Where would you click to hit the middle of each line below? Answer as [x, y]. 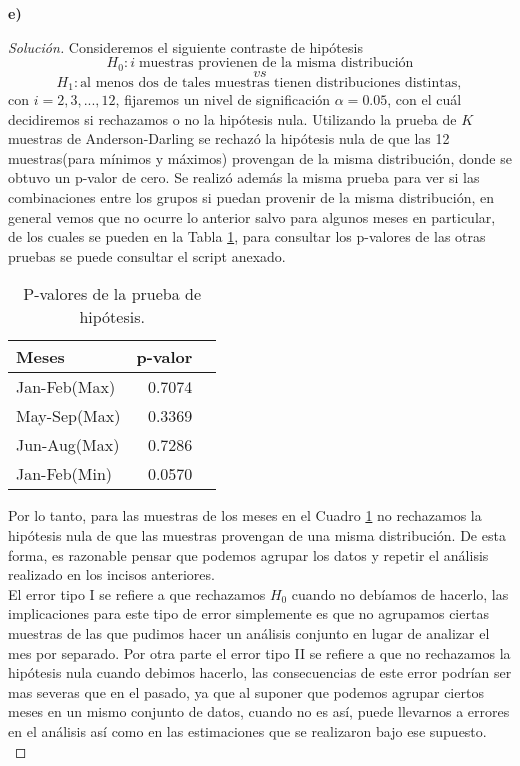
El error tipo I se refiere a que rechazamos [137, 593]
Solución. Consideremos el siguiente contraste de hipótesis [185, 46]
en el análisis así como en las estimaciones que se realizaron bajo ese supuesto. [247, 730]
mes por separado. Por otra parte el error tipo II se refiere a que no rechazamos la [259, 652]
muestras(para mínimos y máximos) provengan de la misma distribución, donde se [260, 157]
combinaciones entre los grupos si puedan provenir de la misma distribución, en [251, 197]
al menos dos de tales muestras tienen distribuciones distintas [269, 82]
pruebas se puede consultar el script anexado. [147, 255]
